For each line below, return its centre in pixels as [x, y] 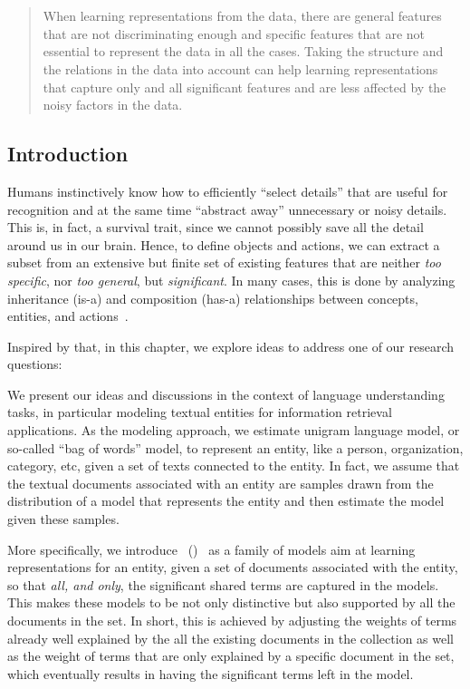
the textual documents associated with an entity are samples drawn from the [221, 483]
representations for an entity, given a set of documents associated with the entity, [233, 567]
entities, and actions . [68, 316]
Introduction [68, 154]
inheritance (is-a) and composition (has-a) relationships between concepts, [213, 298]
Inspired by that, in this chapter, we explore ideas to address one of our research [231, 346]
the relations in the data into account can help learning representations [240, 68]
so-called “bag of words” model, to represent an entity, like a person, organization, [235, 447]
